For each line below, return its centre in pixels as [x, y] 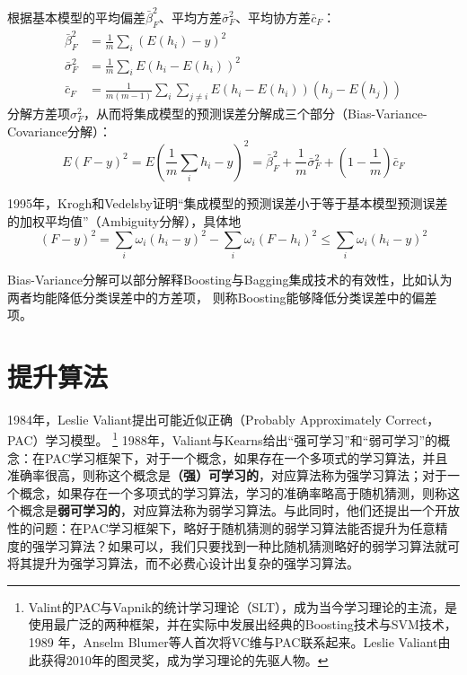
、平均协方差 [273, 17]
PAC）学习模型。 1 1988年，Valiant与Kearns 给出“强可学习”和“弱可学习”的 [223, 439]
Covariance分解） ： [59, 131]
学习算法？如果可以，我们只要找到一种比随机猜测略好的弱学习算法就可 [252, 545]
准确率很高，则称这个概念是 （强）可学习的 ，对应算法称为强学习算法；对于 [227, 475]
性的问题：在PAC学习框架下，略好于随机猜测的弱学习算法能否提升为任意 [221, 528]
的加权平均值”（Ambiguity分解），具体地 [124, 220]
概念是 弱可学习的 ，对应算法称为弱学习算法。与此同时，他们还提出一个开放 [239, 510]
